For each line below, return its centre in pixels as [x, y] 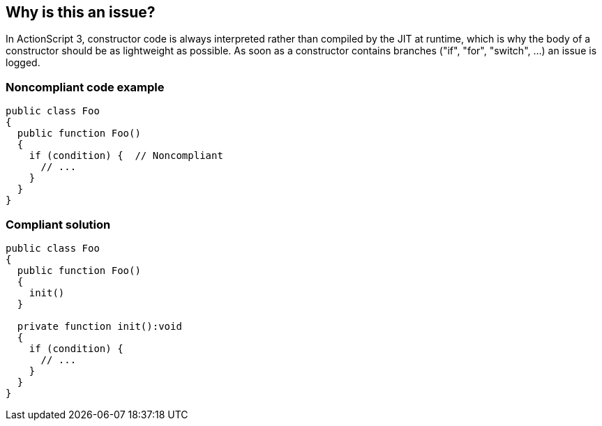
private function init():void [99, 326]
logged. [23, 63]
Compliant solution [58, 224]
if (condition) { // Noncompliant [126, 156]
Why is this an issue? [81, 12]
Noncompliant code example [85, 87]
